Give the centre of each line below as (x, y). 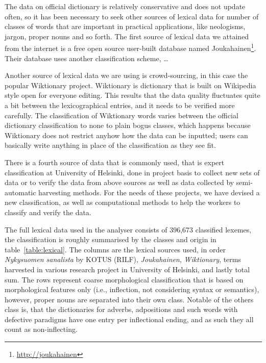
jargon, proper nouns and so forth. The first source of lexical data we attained (127, 36)
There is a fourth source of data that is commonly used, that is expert (115, 162)
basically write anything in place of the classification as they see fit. (110, 145)
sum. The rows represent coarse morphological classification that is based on (124, 279)
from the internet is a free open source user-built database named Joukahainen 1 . (130, 47)
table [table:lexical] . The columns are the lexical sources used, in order (115, 249)
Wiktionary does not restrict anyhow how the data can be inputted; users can (126, 135)
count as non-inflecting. (41, 329)
